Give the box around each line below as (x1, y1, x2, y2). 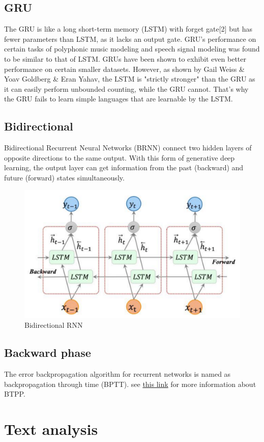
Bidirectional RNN (24, 320, 83, 330)
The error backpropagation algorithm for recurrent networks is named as (4, 368, 231, 379)
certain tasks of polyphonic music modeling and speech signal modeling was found (4, 43, 260, 54)
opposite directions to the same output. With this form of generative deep (4, 152, 235, 163)
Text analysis (4, 418, 98, 439)
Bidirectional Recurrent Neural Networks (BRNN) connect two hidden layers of (4, 142, 252, 153)
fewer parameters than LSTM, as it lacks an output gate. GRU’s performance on (4, 33, 256, 44)
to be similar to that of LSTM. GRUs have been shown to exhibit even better (4, 53, 246, 64)
